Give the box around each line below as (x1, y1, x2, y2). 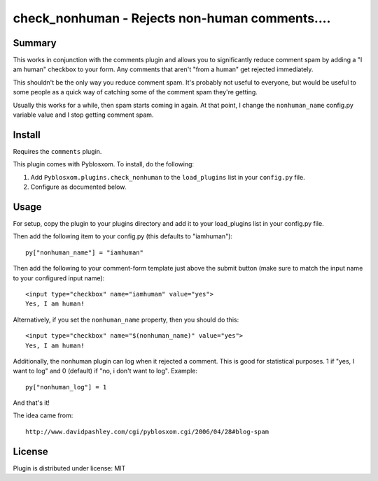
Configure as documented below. (30, 182, 127, 192)
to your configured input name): (13, 273, 105, 282)
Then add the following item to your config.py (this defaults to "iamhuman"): (13, 232, 233, 240)
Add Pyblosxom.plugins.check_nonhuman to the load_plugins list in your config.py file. (30, 173, 305, 181)
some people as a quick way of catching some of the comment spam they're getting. (13, 88, 258, 96)
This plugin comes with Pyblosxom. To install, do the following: (13, 160, 195, 168)
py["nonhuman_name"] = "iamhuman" (25, 248, 143, 257)
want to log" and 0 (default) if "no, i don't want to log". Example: (13, 367, 198, 375)
